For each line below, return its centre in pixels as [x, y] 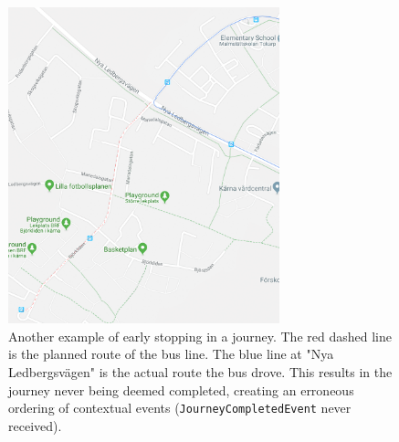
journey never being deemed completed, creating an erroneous [181, 389]
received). [35, 425]
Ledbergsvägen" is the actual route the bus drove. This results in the [200, 371]
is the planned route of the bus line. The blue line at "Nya [171, 354]
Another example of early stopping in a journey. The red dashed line [200, 336]
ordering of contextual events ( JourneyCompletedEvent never [180, 408]
